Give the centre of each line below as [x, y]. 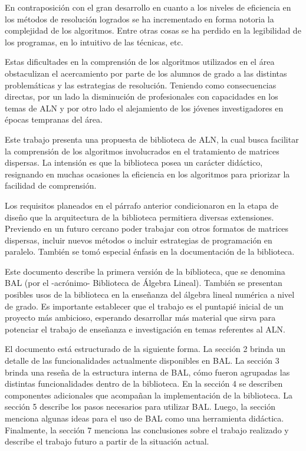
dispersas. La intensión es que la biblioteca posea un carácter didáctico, [134, 162]
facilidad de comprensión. [51, 185]
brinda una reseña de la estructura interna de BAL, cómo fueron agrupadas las [147, 372]
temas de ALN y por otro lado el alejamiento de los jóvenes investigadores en [144, 108]
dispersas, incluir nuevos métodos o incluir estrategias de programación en [139, 240]
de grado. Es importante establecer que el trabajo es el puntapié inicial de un [144, 306]
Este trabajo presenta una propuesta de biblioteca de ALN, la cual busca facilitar [152, 139]
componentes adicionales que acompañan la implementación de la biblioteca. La [149, 395]
